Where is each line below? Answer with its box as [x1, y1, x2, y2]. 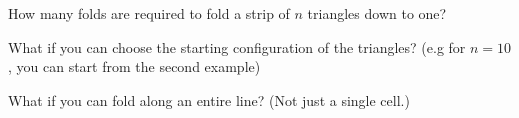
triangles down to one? [307, 3, 447, 23]
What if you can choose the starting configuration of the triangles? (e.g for [8, 36, 466, 57]
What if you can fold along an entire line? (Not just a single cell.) [8, 89, 410, 110]
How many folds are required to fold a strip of [8, 3, 290, 23]
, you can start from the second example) [8, 56, 261, 77]
